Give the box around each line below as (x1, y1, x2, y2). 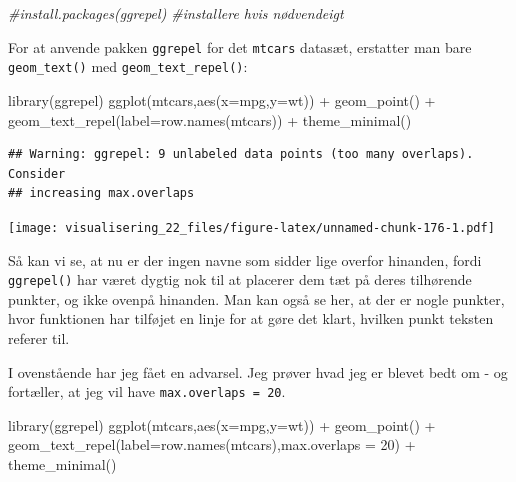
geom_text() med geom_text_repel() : (8, 56, 248, 77)
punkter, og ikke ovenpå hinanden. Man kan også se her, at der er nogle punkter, (8, 288, 505, 309)
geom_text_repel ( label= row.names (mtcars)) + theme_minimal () (8, 109, 412, 130)
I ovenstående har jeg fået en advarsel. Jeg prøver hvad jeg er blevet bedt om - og (8, 361, 508, 382)
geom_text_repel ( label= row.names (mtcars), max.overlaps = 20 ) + (8, 434, 416, 455)
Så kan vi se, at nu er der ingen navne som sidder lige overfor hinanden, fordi (8, 249, 482, 270)
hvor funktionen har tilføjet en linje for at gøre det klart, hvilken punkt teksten (8, 308, 494, 329)
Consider (8, 166, 66, 181)
